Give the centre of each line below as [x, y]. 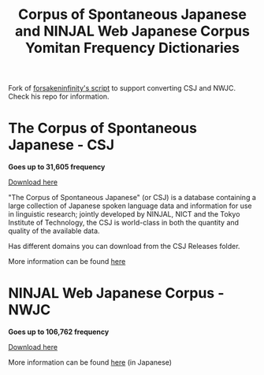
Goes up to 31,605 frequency [57, 167]
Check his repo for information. [59, 97]
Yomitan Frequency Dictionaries [132, 48]
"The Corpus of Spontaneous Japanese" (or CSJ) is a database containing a [132, 198]
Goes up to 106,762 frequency [59, 332]
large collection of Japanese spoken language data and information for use [130, 206]
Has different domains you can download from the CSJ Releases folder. [124, 247]
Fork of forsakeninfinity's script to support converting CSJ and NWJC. [122, 88]
